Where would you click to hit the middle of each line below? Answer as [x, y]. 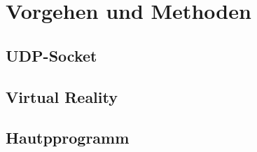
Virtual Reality [62, 96]
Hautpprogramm [68, 138]
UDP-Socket [51, 55]
